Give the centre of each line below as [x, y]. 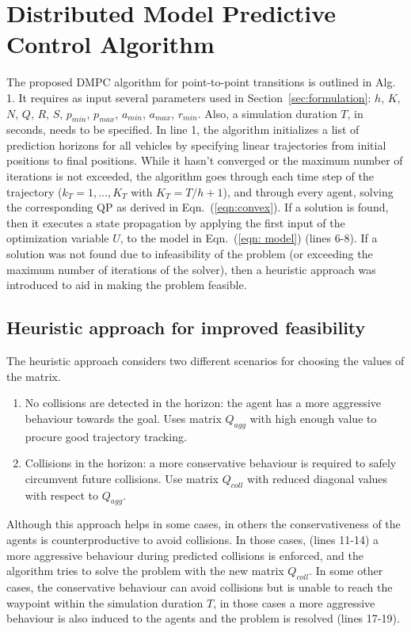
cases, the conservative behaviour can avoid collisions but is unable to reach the [200, 586]
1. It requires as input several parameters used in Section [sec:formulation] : [189, 97]
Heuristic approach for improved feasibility [186, 327]
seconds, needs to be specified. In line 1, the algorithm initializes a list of [183, 129]
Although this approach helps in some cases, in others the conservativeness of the [204, 524]
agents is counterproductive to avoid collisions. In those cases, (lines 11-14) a [193, 539]
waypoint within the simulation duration [105, 602]
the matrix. [34, 376]
